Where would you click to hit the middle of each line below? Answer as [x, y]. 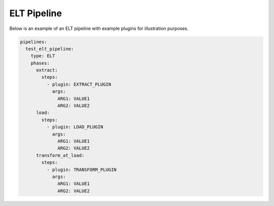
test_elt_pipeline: [50, 49]
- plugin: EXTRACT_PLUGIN [79, 84]
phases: [40, 63]
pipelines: [33, 42]
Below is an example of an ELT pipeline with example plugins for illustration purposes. [99, 28]
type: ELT [43, 56]
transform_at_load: [60, 155]
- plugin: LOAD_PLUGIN [75, 127]
